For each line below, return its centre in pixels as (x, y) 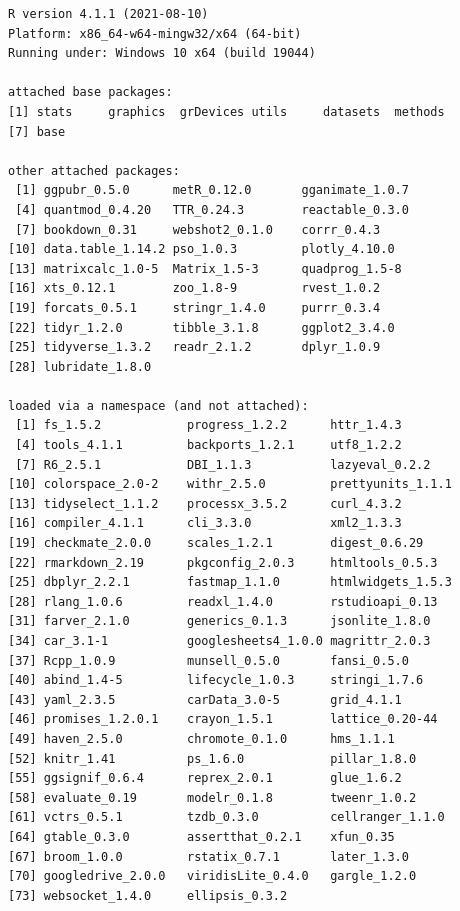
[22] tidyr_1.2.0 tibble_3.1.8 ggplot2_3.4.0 (201, 327)
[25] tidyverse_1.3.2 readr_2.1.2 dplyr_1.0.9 (194, 347)
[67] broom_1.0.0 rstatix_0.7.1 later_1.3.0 (208, 856)
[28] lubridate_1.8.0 (80, 366)
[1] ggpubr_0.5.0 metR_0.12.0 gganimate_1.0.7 (212, 190)
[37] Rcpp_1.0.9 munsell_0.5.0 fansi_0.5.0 (208, 660)
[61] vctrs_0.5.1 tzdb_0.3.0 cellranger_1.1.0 (226, 817)
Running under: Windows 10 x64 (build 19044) (162, 53)
